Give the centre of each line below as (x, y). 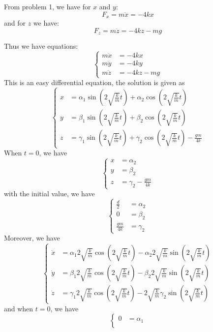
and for (15, 23)
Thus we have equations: (41, 46)
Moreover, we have (32, 238)
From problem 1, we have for (47, 6)
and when (19, 308)
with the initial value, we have (49, 194)
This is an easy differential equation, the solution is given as (94, 82)
